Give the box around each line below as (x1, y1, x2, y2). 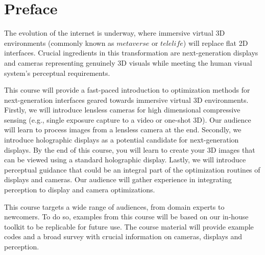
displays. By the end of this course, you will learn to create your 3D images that (4, 144, 255, 155)
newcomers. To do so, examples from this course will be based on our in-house (4, 211, 249, 222)
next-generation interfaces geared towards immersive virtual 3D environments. (4, 94, 249, 105)
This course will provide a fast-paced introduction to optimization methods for (4, 84, 250, 95)
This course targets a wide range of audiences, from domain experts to (4, 201, 225, 212)
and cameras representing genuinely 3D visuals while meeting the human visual (4, 57, 252, 68)
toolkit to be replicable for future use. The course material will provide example (4, 221, 254, 232)
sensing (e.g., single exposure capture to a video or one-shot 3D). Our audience (4, 114, 251, 125)
